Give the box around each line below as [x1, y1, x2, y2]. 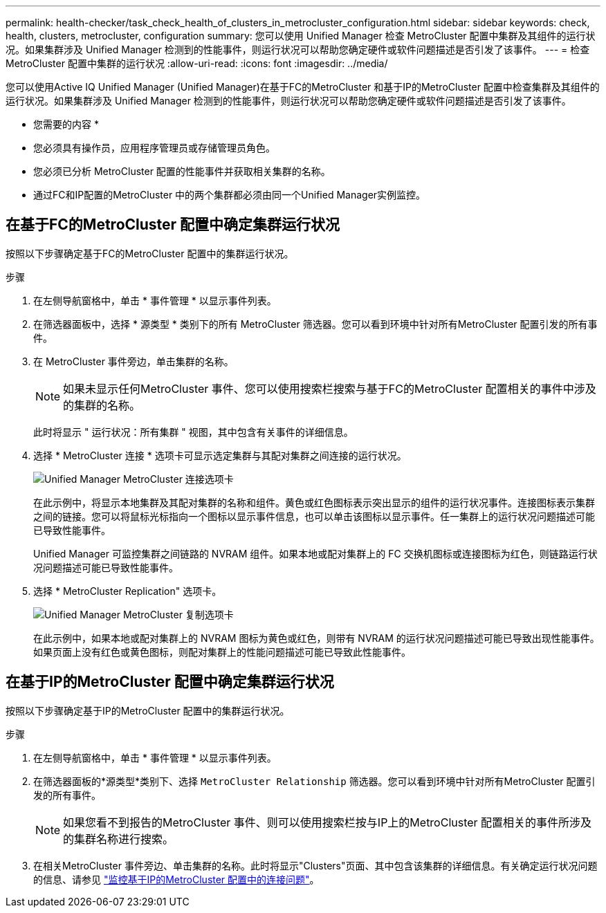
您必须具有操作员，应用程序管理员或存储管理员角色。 [33, 142, 275, 154]
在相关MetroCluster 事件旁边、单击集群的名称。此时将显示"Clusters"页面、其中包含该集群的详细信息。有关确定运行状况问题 [33, 859, 598, 871]
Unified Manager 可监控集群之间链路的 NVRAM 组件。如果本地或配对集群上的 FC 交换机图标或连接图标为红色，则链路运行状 [33, 547, 598, 560]
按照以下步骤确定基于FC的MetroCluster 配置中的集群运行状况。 [6, 247, 294, 259]
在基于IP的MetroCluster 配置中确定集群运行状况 [6, 673, 334, 691]
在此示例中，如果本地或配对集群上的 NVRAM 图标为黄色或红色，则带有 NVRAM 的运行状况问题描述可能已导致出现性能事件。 [33, 631, 600, 644]
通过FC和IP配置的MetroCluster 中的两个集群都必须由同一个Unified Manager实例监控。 [33, 189, 426, 201]
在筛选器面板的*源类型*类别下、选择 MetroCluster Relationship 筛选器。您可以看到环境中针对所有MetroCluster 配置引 [33, 775, 596, 787]
